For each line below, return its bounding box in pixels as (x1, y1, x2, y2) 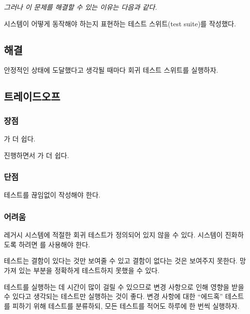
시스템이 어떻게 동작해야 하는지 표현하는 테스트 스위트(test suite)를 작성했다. (4, 18, 236, 28)
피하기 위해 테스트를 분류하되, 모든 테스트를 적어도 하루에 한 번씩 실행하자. (12, 300, 240, 311)
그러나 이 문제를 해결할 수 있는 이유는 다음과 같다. (4, 2, 157, 12)
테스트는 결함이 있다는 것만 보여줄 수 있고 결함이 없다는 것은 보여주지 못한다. (4, 255, 238, 266)
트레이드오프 (4, 89, 60, 104)
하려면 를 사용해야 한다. (18, 239, 90, 249)
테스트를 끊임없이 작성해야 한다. (4, 190, 101, 200)
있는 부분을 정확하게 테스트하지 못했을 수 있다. (18, 265, 160, 275)
